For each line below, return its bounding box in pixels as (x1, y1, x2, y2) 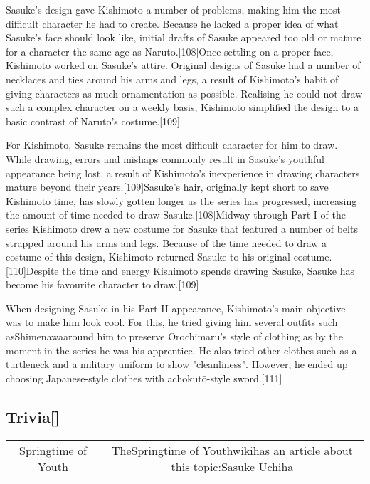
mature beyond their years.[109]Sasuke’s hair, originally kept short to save (6, 179, 329, 194)
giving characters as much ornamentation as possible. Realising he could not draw (6, 85, 363, 100)
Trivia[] (6, 405, 60, 427)
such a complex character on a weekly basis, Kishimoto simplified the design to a (6, 100, 359, 115)
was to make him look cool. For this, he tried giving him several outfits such (6, 315, 338, 330)
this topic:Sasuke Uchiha (171, 458, 294, 475)
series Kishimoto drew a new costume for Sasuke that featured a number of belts (6, 221, 358, 236)
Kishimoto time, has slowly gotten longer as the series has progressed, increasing (6, 193, 357, 208)
